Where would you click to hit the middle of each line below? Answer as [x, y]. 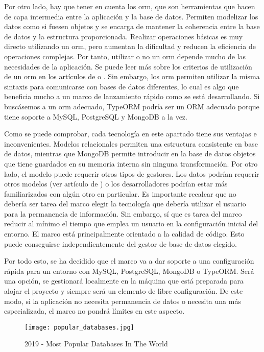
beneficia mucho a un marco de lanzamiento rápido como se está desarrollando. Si [132, 96]
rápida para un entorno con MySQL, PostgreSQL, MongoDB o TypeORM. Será [129, 271]
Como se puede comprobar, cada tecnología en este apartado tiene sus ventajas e [130, 134]
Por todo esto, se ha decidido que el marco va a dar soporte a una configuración [129, 261]
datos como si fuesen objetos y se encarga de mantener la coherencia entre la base [132, 26]
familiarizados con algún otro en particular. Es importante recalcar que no [120, 193]
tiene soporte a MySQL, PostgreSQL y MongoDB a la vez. [96, 116]
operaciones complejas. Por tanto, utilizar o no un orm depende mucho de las [125, 56]
